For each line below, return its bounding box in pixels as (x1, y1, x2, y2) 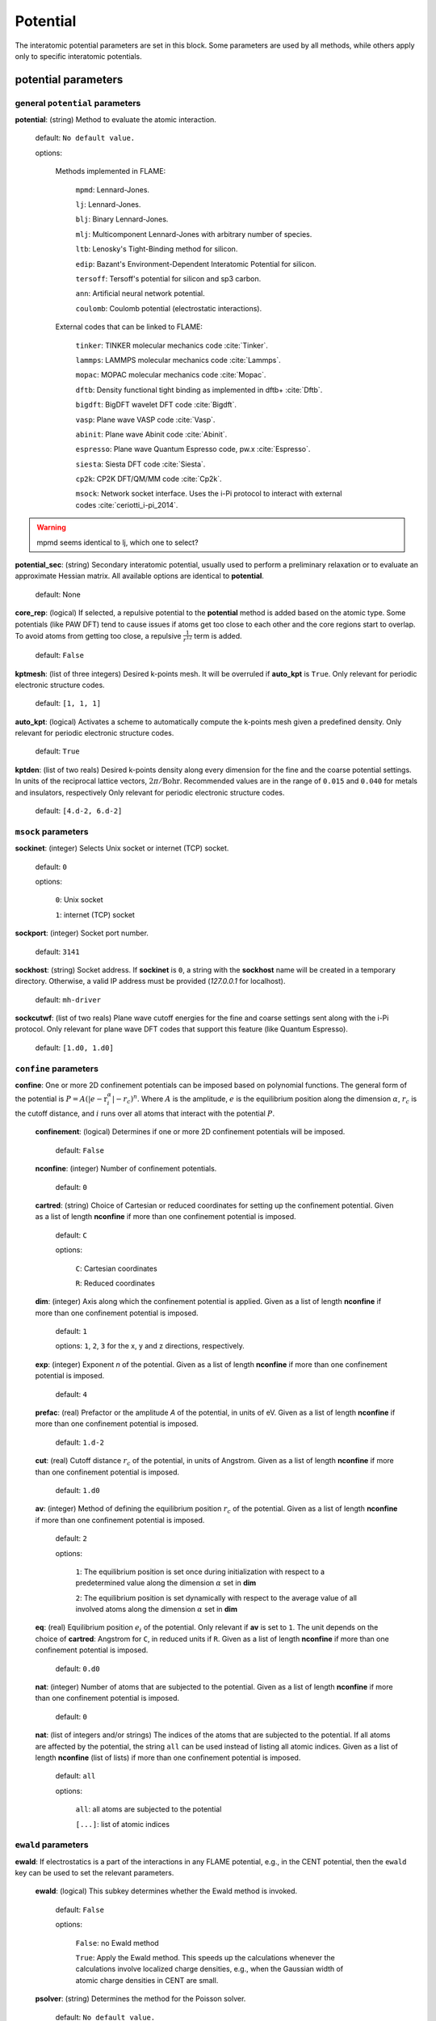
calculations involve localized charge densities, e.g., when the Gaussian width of (75, 1964, 344, 1974)
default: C (55, 1230, 88, 1240)
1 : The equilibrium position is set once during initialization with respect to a (75, 1567, 325, 1576)
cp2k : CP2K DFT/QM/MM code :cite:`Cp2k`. (75, 474, 222, 484)
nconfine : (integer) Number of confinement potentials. (35, 1164, 217, 1174)
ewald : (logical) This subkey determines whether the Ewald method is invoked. (35, 1886, 298, 1896)
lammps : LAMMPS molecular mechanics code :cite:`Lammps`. (75, 355, 282, 365)
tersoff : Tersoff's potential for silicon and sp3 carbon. (75, 274, 262, 283)
